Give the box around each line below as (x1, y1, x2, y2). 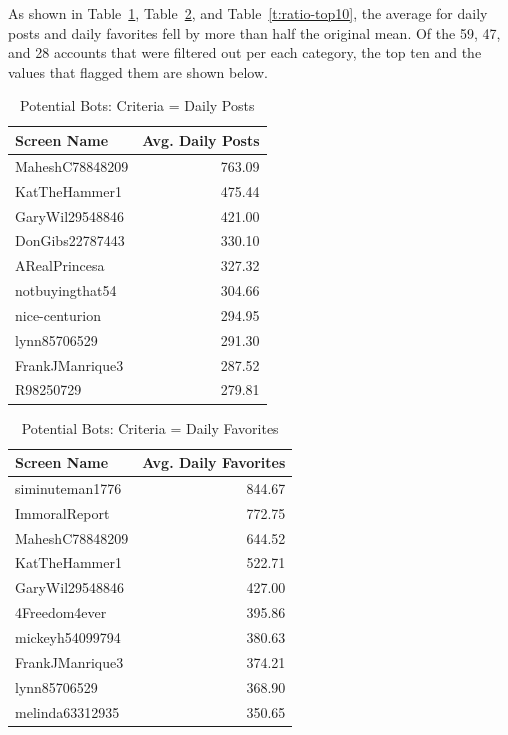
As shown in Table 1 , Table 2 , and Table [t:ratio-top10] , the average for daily (8, 3, 488, 23)
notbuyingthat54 (15, 280, 117, 301)
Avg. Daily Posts (142, 129, 260, 150)
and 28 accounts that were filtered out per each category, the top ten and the (8, 42, 482, 63)
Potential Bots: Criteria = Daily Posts (20, 95, 255, 116)
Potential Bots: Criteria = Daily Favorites (21, 417, 279, 438)
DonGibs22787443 (15, 230, 125, 251)
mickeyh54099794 (15, 627, 121, 647)
